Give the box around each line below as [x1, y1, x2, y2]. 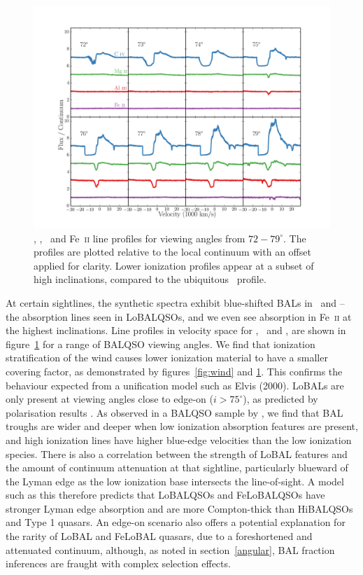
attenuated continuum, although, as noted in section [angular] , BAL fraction [6, 542, 335, 557]
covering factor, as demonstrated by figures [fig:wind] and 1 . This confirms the [6, 363, 343, 378]
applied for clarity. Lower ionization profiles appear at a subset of [34, 258, 314, 272]
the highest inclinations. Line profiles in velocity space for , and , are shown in [6, 323, 346, 338]
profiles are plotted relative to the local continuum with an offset [34, 244, 311, 259]
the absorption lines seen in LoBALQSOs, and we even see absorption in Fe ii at [6, 309, 352, 324]
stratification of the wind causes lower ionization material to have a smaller [6, 350, 328, 365]
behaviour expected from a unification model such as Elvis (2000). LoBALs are [6, 377, 344, 392]
